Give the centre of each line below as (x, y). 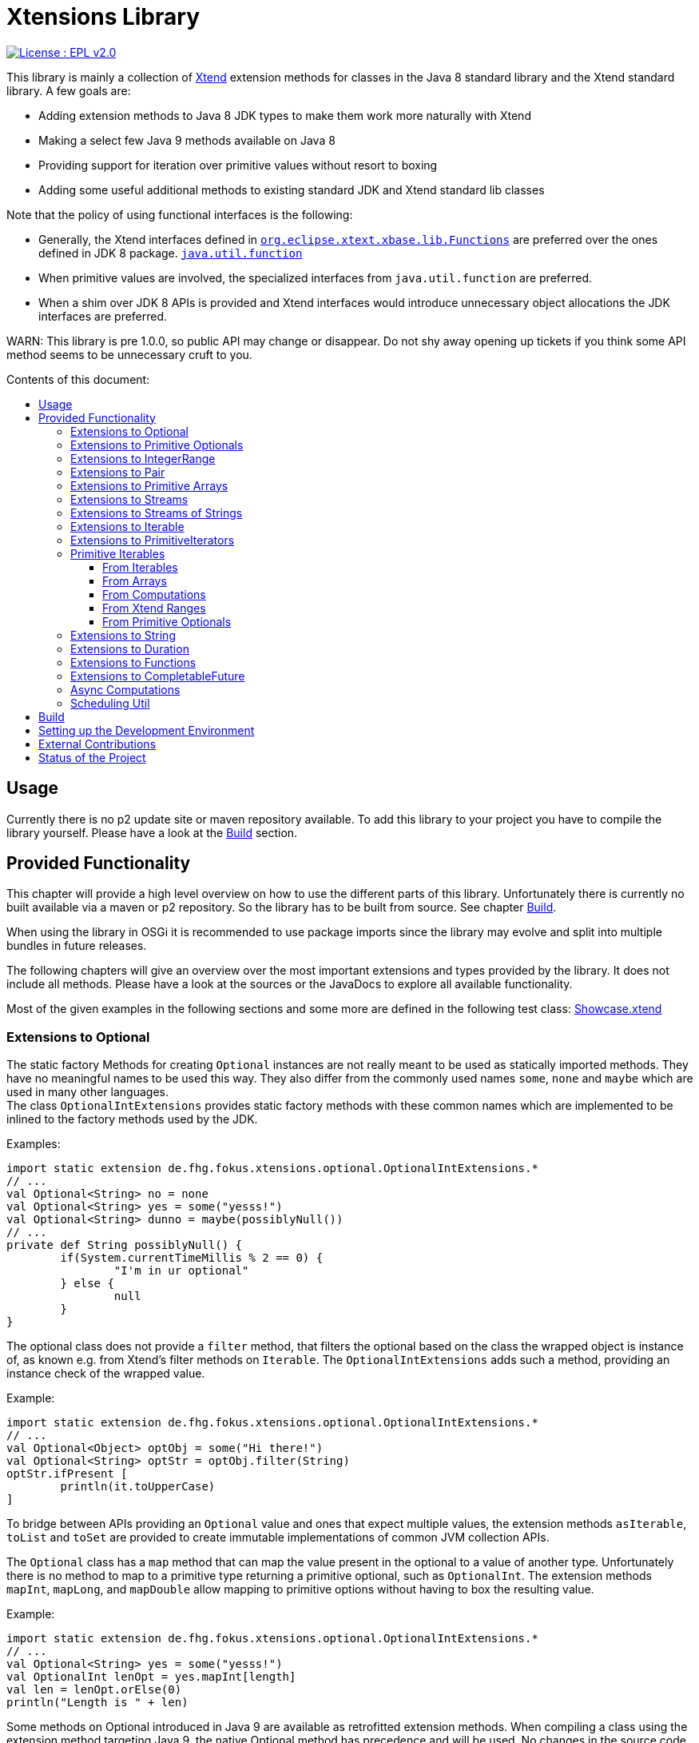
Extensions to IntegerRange (143, 458)
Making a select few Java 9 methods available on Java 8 (187, 140)
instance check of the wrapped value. (106, 1374)
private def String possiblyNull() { (125, 1245)
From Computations (154, 594)
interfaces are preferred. (103, 316)
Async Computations (125, 689)
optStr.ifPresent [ (67, 1474)
